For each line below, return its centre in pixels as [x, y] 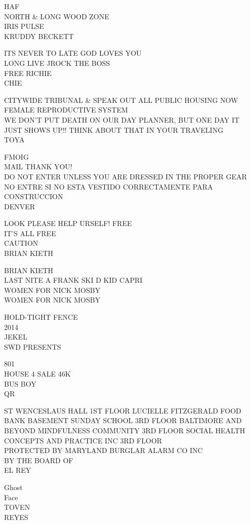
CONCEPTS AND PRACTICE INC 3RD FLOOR [83, 440]
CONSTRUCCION [34, 196]
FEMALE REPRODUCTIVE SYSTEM [66, 110]
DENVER [20, 206]
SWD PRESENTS [33, 346]
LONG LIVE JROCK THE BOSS [57, 63]
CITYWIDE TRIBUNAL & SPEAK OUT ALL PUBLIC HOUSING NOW [121, 100]
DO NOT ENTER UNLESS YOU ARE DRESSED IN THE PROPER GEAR [126, 176]
